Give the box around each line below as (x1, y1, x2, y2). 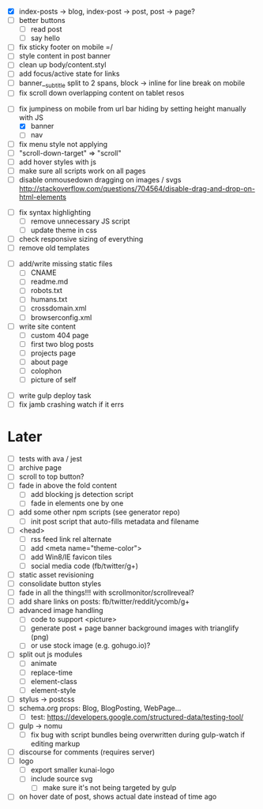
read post (30, 24, 62, 34)
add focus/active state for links (18, 69, 120, 78)
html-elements (18, 192, 66, 201)
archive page (18, 463, 62, 472)
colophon (30, 366, 62, 375)
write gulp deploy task (18, 391, 92, 401)
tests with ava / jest (18, 454, 82, 464)
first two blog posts (30, 339, 94, 348)
